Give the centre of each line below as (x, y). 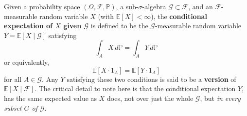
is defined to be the (119, 26)
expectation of (28, 26)
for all (13, 79)
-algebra (154, 6)
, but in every (220, 98)
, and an (201, 6)
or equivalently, (27, 62)
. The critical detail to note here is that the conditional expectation (135, 88)
